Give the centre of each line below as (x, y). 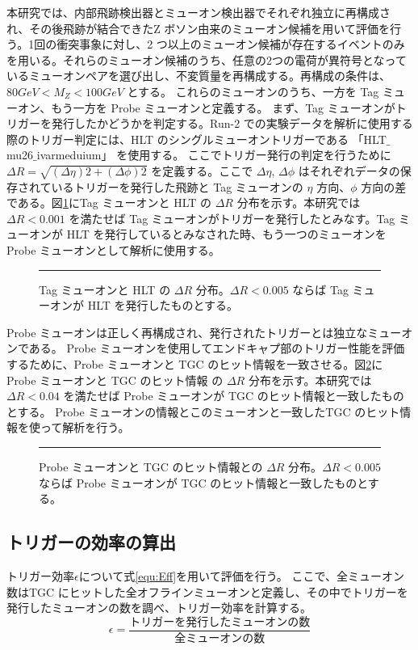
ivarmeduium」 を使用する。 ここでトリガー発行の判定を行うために (214, 155)
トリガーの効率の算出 (91, 542)
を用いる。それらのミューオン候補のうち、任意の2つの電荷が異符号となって (207, 59)
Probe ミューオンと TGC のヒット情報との (151, 467)
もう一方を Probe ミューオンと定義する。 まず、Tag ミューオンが (223, 107)
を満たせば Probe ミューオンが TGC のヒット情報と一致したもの (234, 396)
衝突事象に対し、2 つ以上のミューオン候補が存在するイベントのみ (231, 44)
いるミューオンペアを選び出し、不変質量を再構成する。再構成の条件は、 (199, 76)
